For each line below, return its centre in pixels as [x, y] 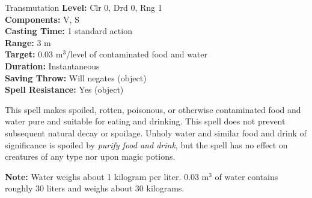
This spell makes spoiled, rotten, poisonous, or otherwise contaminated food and [153, 109]
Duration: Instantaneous [52, 66]
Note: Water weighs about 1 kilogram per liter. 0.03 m [107, 176]
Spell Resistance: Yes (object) [64, 89]
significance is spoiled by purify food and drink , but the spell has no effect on [146, 144]
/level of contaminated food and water [137, 54]
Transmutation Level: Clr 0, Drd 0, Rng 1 [84, 7]
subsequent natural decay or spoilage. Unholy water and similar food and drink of [156, 132]
